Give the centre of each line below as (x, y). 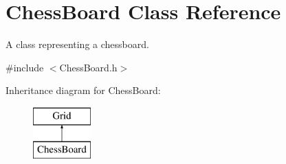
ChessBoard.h (88, 67)
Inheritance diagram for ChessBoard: (83, 90)
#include (25, 67)
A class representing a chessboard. (77, 44)
